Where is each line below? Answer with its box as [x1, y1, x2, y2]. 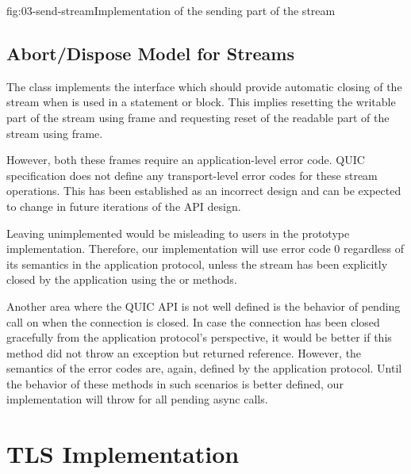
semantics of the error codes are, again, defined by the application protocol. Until [6, 360, 402, 377]
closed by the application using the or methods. [6, 271, 237, 288]
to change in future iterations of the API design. [6, 197, 241, 214]
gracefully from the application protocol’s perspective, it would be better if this [6, 329, 392, 346]
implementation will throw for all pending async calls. [6, 391, 268, 407]
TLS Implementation [6, 438, 240, 470]
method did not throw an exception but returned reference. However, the [6, 344, 362, 361]
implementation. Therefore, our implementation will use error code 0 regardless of [6, 240, 405, 257]
